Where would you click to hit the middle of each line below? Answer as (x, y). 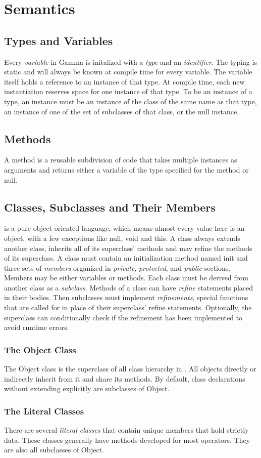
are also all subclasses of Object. (54, 450)
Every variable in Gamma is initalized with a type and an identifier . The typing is (130, 61)
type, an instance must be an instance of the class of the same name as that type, (130, 101)
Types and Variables (59, 40)
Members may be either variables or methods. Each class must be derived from (126, 278)
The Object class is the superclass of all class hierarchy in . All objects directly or (130, 369)
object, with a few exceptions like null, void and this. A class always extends (122, 238)
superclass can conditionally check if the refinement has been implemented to (123, 317)
